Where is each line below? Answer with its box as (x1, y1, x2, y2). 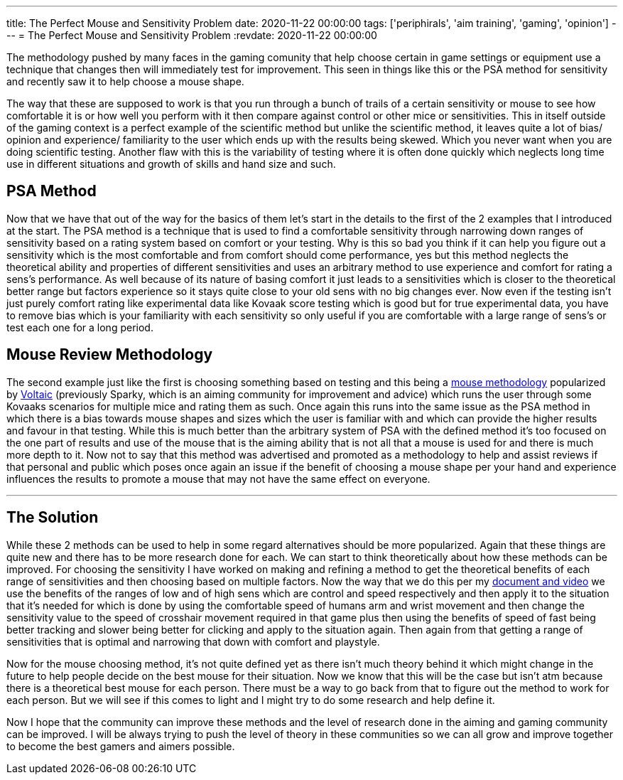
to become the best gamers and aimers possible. (6, 739, 235, 752)
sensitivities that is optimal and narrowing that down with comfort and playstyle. (6, 635, 380, 648)
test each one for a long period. (6, 321, 153, 333)
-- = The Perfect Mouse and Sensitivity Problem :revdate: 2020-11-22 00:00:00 (6, 29, 377, 41)
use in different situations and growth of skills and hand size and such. (6, 158, 336, 170)
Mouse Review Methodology (6, 346, 213, 364)
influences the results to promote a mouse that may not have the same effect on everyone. (6, 472, 430, 485)
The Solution (6, 508, 99, 527)
